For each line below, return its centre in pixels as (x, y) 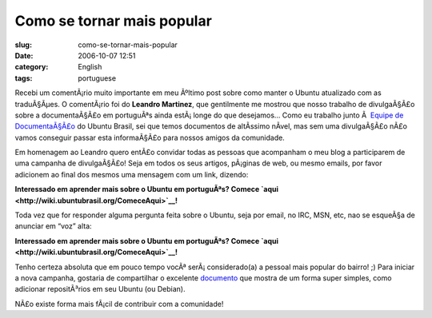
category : (32, 67)
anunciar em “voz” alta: (53, 226)
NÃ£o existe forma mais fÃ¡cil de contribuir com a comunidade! (119, 304)
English (90, 67)
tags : (24, 78)
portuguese (97, 78)
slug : (23, 45)
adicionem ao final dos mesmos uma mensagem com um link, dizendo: (132, 174)
